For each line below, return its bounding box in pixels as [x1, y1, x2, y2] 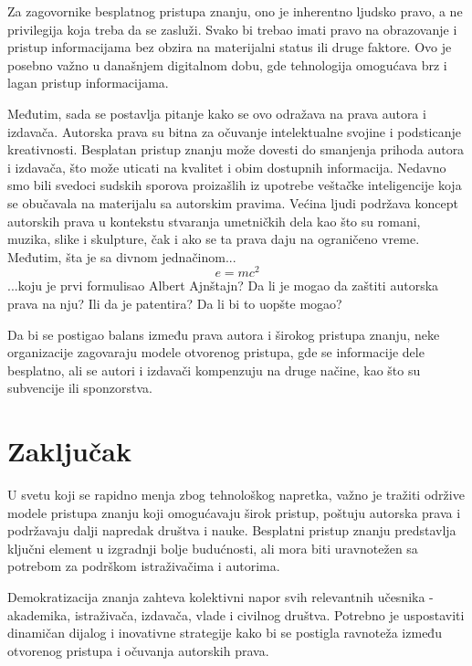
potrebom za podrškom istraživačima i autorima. [7, 556, 280, 576]
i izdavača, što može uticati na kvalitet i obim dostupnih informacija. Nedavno [7, 157, 446, 176]
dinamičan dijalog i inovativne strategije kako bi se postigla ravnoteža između [7, 623, 442, 642]
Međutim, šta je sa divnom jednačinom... [7, 247, 236, 266]
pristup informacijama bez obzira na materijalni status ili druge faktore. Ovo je [7, 37, 452, 57]
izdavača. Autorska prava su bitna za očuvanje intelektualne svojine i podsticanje [7, 122, 462, 141]
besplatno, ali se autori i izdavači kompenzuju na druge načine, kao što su [7, 360, 421, 379]
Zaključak [7, 432, 131, 470]
